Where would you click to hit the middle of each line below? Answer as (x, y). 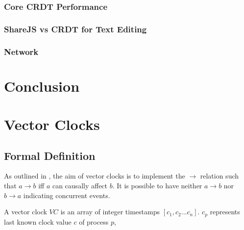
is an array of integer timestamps (110, 212)
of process (94, 221)
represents (225, 212)
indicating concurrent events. (67, 195)
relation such (220, 176)
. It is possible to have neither (157, 186)
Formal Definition (50, 155)
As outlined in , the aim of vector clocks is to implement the (95, 176)
